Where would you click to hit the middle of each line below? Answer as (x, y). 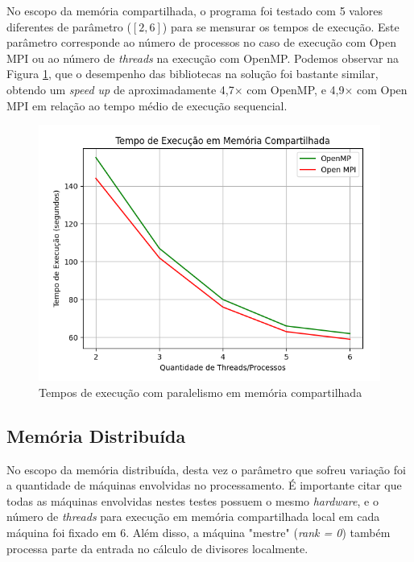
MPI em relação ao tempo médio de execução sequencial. (147, 105)
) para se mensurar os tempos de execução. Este (281, 26)
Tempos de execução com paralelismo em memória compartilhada (201, 392)
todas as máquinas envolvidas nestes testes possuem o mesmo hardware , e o (193, 500)
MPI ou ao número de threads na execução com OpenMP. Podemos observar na (203, 58)
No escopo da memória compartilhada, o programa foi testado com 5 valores (195, 10)
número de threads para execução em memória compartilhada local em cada (193, 517)
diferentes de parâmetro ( (69, 26)
